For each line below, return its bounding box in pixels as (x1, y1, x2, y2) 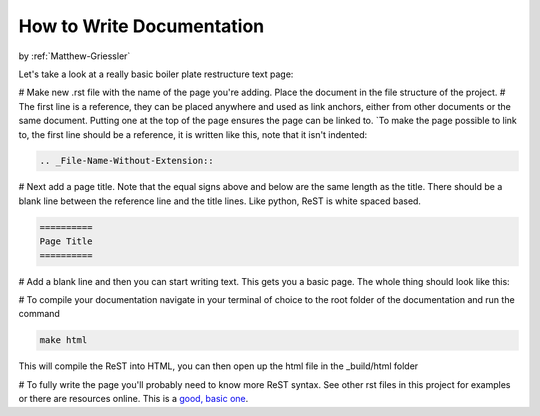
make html (39, 335, 88, 346)
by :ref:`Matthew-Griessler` (18, 50, 131, 62)
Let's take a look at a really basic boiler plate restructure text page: (18, 68, 294, 80)
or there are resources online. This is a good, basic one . (18, 393, 249, 405)
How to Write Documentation (18, 15, 265, 37)
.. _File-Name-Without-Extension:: (39, 155, 214, 167)
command (18, 308, 60, 320)
